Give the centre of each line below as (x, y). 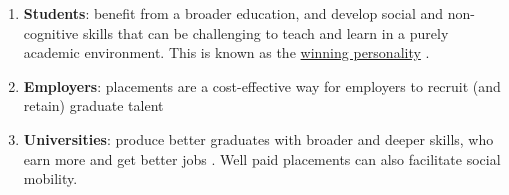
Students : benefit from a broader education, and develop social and (233, 13)
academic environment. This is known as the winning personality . (226, 52)
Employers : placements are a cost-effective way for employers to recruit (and (262, 85)
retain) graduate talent (93, 105)
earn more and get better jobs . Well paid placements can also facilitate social (262, 158)
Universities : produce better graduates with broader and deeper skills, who (258, 138)
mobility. (50, 178)
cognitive (51, 32)
